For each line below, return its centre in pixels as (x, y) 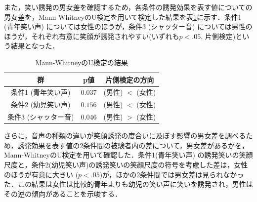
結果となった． (35, 46)
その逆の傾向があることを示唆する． (63, 193)
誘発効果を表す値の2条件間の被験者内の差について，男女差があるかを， (133, 145)
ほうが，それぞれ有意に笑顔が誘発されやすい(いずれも (92, 36)
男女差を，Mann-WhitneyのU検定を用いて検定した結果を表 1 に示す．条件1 (123, 17)
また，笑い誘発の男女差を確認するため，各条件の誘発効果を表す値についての (128, 7)
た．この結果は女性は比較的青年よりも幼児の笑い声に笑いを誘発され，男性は (128, 184)
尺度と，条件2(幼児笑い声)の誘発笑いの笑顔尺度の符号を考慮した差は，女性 (126, 164)
